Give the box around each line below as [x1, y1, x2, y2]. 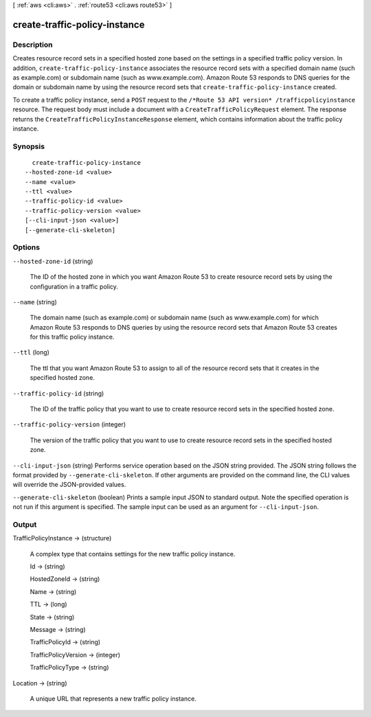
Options [12, 242, 41, 252]
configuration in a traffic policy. [30, 282, 118, 291]
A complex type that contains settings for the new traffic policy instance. [30, 549, 236, 558]
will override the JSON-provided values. [12, 481, 126, 489]
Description [12, 40, 53, 49]
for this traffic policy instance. [30, 333, 115, 341]
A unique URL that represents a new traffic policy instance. [30, 694, 197, 703]
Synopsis [12, 141, 45, 151]
